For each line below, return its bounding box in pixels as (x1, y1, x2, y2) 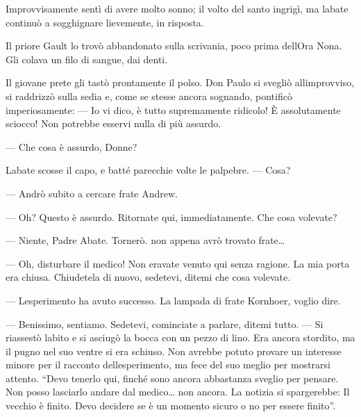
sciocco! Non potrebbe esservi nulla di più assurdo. (6, 116, 221, 131)
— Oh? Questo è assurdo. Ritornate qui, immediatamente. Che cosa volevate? (6, 209, 337, 224)
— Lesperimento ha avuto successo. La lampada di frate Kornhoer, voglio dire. (6, 293, 341, 307)
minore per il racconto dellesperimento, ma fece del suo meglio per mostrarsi (6, 357, 330, 372)
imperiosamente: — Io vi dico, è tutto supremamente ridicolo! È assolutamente (6, 102, 341, 117)
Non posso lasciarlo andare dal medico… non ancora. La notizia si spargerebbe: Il (6, 384, 350, 399)
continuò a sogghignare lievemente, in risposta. (6, 15, 204, 29)
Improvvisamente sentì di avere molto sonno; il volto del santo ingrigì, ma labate (6, 1, 349, 15)
